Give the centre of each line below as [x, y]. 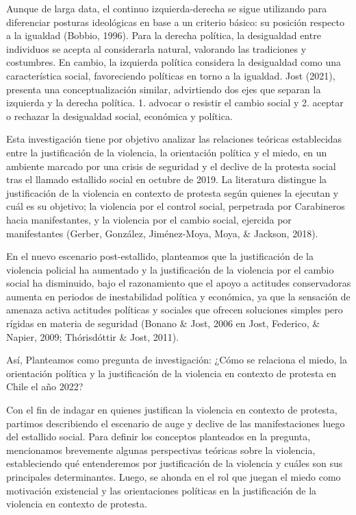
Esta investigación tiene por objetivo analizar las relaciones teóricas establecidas [174, 139]
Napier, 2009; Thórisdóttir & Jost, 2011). [93, 336]
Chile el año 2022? [45, 386]
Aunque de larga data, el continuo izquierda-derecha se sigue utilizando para [167, 8]
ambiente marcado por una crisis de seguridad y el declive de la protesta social [171, 166]
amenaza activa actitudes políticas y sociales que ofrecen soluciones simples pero [175, 310]
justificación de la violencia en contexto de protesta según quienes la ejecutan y [173, 192]
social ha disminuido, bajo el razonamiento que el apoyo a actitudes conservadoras [179, 283]
